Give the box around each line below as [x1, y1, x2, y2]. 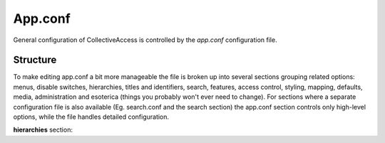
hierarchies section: [13, 125, 73, 134]
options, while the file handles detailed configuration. [13, 112, 170, 121]
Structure [13, 54, 57, 66]
